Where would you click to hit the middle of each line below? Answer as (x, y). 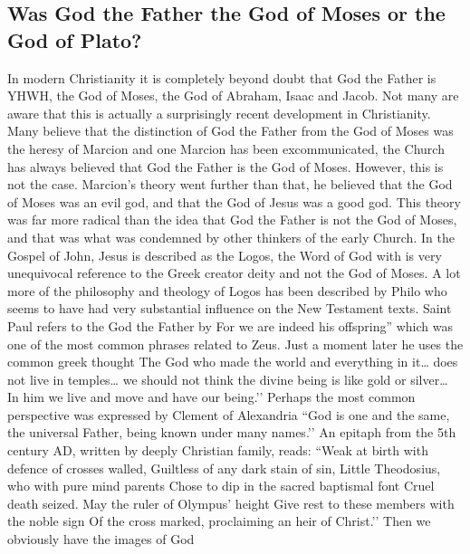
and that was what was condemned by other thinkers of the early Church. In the (231, 237)
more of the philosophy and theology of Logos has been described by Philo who (227, 290)
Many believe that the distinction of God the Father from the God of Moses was (230, 131)
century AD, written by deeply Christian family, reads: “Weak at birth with (218, 450)
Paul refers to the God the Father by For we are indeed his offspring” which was (230, 325)
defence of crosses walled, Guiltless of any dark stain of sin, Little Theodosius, (224, 468)
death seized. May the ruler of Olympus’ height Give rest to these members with (231, 503)
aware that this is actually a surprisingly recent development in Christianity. (219, 113)
